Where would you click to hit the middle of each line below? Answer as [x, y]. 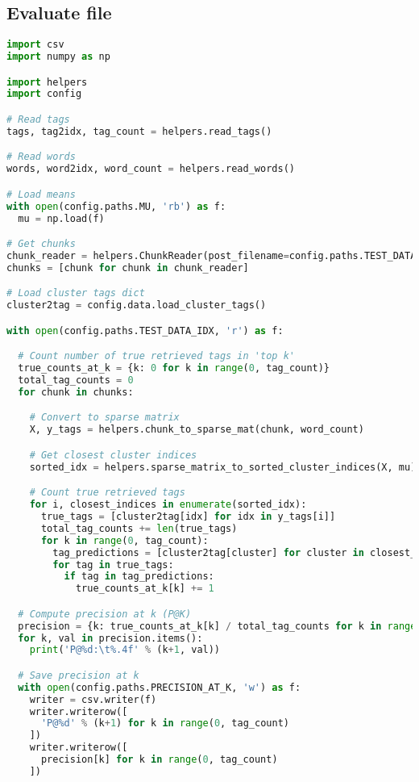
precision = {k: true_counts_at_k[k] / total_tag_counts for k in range [217, 626]
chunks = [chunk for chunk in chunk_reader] [128, 268]
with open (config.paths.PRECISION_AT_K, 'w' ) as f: [160, 687]
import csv [35, 45]
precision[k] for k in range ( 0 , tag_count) [159, 760]
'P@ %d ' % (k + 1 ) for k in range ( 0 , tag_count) [165, 723]
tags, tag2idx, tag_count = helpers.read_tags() [139, 131]
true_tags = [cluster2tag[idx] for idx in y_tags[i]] [188, 517]
